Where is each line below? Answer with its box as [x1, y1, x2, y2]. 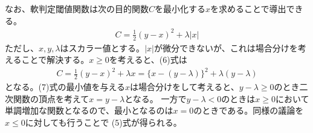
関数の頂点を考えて [13, 92, 89, 105]
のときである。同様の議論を [193, 104, 304, 117]
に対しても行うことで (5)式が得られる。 [25, 115, 182, 128]
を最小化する [155, 2, 206, 15]
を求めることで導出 [210, 2, 286, 15]
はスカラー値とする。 [60, 41, 145, 54]
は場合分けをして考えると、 [130, 80, 239, 93]
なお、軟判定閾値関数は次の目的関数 [5, 2, 149, 15]
